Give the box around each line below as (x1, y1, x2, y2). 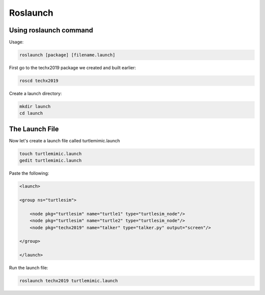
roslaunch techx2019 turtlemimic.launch (19, 278, 118, 284)
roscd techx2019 (19, 78, 59, 83)
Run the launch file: (9, 265, 49, 271)
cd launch (19, 110, 43, 116)
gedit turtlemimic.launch (19, 158, 82, 163)
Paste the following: (9, 170, 49, 176)
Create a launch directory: (9, 91, 62, 96)
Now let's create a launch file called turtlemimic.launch (9, 137, 120, 143)
